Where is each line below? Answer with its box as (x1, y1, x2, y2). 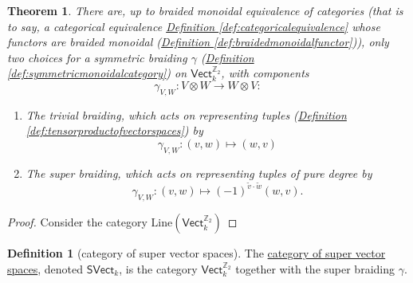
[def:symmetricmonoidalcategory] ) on (7, 65, 187, 81)
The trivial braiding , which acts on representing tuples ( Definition (26, 106, 347, 123)
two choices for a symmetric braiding (7, 49, 187, 65)
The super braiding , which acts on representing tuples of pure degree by (26, 164, 372, 181)
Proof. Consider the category (7, 214, 147, 230)
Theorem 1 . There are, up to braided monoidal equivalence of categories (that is (7, 2, 403, 18)
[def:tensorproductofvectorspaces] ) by (26, 122, 203, 139)
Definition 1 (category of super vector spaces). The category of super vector (7, 245, 386, 261)
